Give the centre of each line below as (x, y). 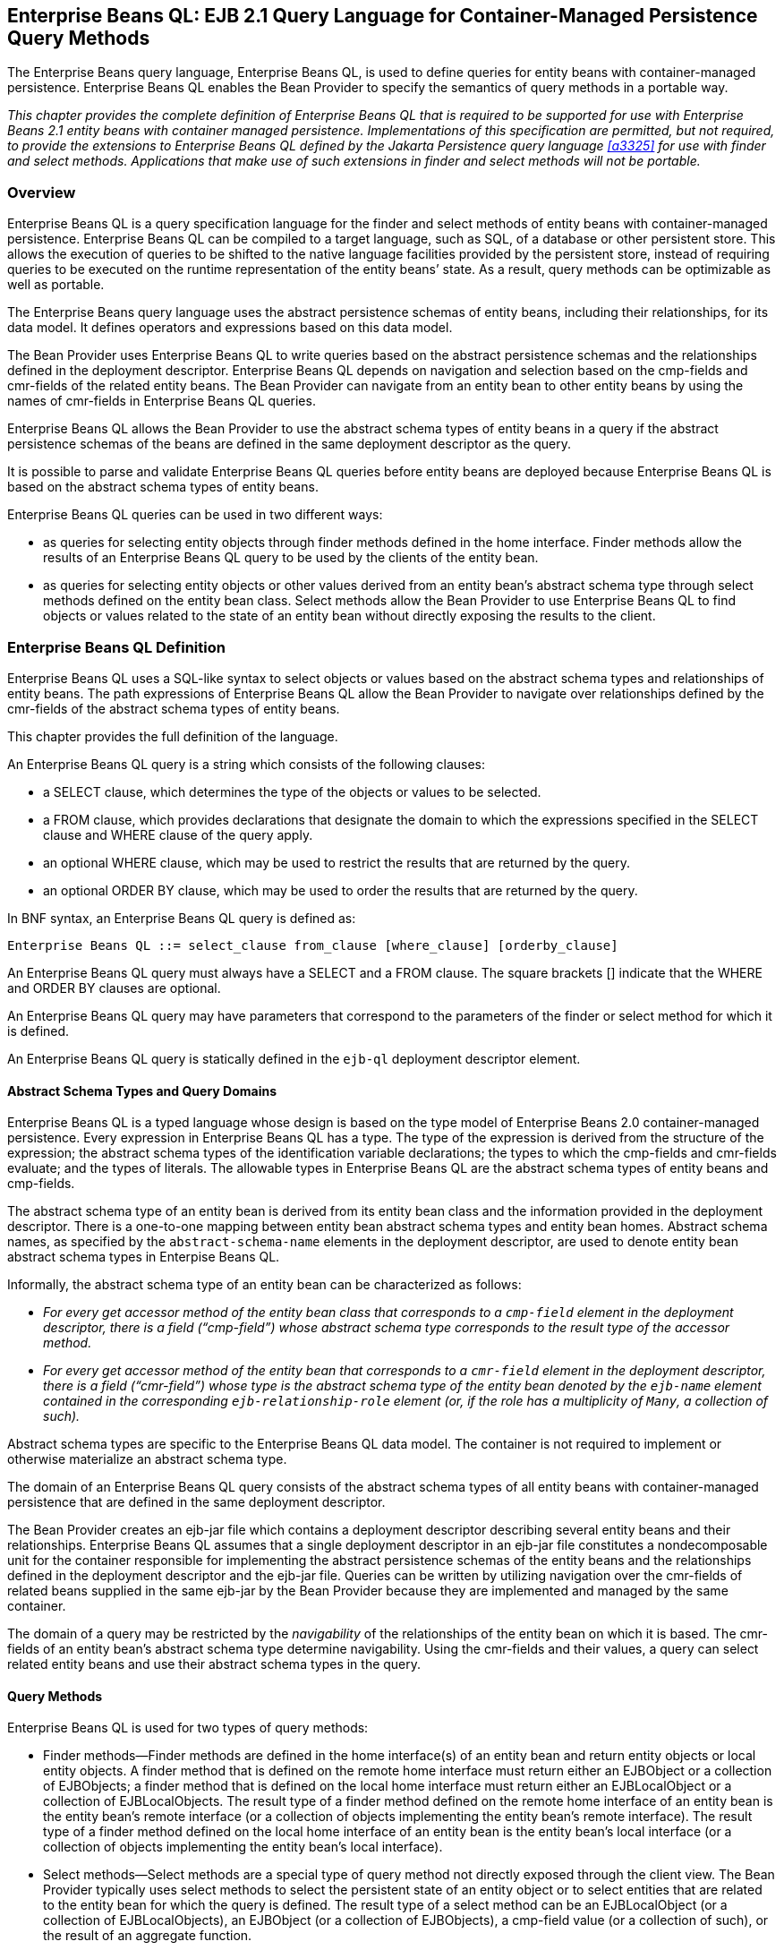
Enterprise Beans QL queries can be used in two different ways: (195, 515)
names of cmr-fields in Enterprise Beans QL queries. (162, 401)
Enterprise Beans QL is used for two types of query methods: (188, 1728)
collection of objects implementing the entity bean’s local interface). (243, 1847)
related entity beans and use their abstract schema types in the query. (214, 1664)
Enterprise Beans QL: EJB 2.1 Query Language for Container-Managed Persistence (383, 16)
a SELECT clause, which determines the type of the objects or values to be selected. (292, 791)
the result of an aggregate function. (148, 1936)
